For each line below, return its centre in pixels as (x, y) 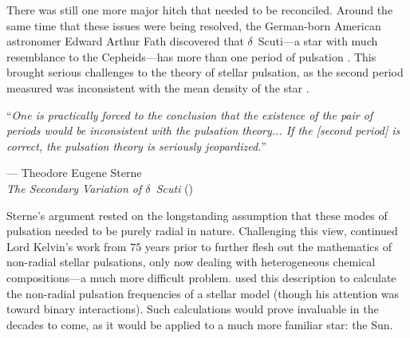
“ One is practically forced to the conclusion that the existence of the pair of (190, 114)
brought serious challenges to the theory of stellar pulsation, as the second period (205, 72)
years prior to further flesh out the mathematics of (268, 246)
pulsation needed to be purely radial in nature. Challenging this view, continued (202, 231)
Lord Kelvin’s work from (67, 246)
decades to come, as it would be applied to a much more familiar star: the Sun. (200, 324)
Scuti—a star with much (318, 41)
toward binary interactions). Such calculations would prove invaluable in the (193, 309)
